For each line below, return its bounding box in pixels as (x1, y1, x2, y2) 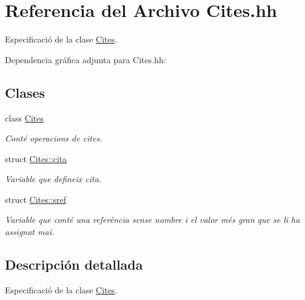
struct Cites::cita (5, 152, 67, 165)
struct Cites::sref (5, 193, 67, 205)
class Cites (5, 111, 44, 124)
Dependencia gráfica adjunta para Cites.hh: (5, 53, 166, 66)
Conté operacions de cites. (5, 132, 102, 145)
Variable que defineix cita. (5, 172, 102, 185)
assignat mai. (5, 225, 55, 238)
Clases (5, 83, 45, 101)
